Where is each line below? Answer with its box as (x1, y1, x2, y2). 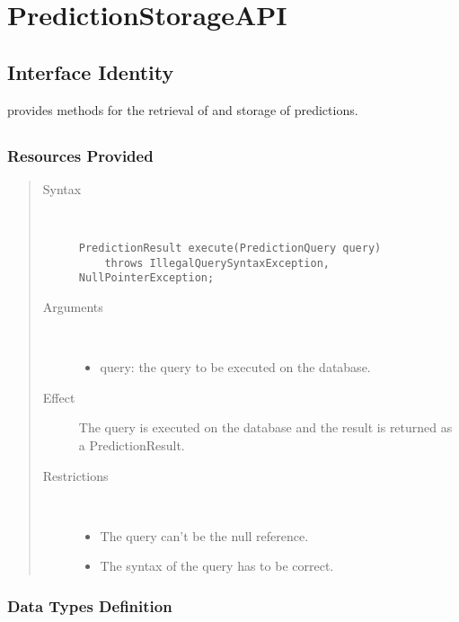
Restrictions (42, 466, 109, 484)
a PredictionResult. (78, 435, 185, 454)
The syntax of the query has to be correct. (100, 556, 334, 575)
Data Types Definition (7, 594, 172, 617)
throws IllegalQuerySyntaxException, (104, 256, 330, 270)
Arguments (42, 298, 103, 316)
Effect (42, 387, 75, 406)
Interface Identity (7, 58, 174, 85)
